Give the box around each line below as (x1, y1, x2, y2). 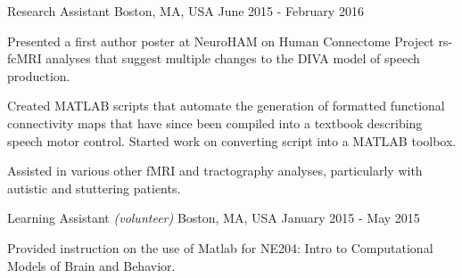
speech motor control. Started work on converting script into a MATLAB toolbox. (7, 131, 457, 150)
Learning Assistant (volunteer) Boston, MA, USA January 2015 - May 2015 (7, 208, 420, 227)
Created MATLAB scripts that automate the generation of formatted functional (7, 96, 445, 115)
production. (7, 66, 70, 85)
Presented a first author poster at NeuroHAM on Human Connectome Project (7, 31, 434, 50)
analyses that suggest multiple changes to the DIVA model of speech (45, 49, 420, 68)
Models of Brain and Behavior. (7, 256, 176, 274)
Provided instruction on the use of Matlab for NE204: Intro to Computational (7, 238, 433, 257)
